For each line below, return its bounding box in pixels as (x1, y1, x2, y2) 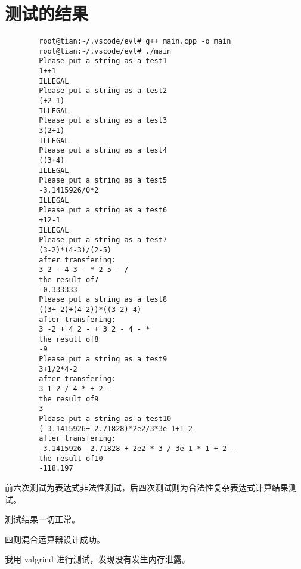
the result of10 (39, 454, 103, 463)
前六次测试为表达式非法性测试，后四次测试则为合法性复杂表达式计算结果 (5, 481, 288, 493)
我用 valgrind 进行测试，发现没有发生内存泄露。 (5, 553, 190, 565)
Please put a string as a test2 (39, 86, 167, 95)
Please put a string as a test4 (39, 146, 167, 155)
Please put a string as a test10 (39, 415, 172, 423)
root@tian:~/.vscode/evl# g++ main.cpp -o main (39, 37, 231, 46)
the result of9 (39, 394, 99, 403)
